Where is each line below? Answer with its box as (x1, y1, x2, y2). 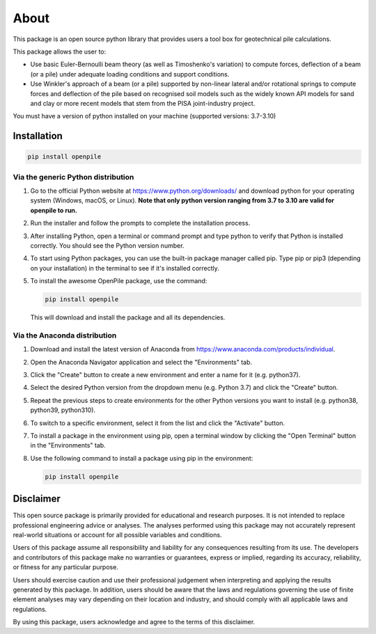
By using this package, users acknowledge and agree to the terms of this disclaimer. (13, 618, 256, 626)
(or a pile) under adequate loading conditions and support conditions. (30, 70, 230, 78)
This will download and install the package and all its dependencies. (30, 313, 226, 322)
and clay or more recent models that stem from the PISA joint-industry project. (30, 99, 256, 107)
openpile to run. (30, 206, 78, 214)
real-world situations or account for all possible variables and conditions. (13, 531, 222, 539)
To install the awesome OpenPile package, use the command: (30, 277, 207, 285)
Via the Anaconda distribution (13, 331, 117, 340)
